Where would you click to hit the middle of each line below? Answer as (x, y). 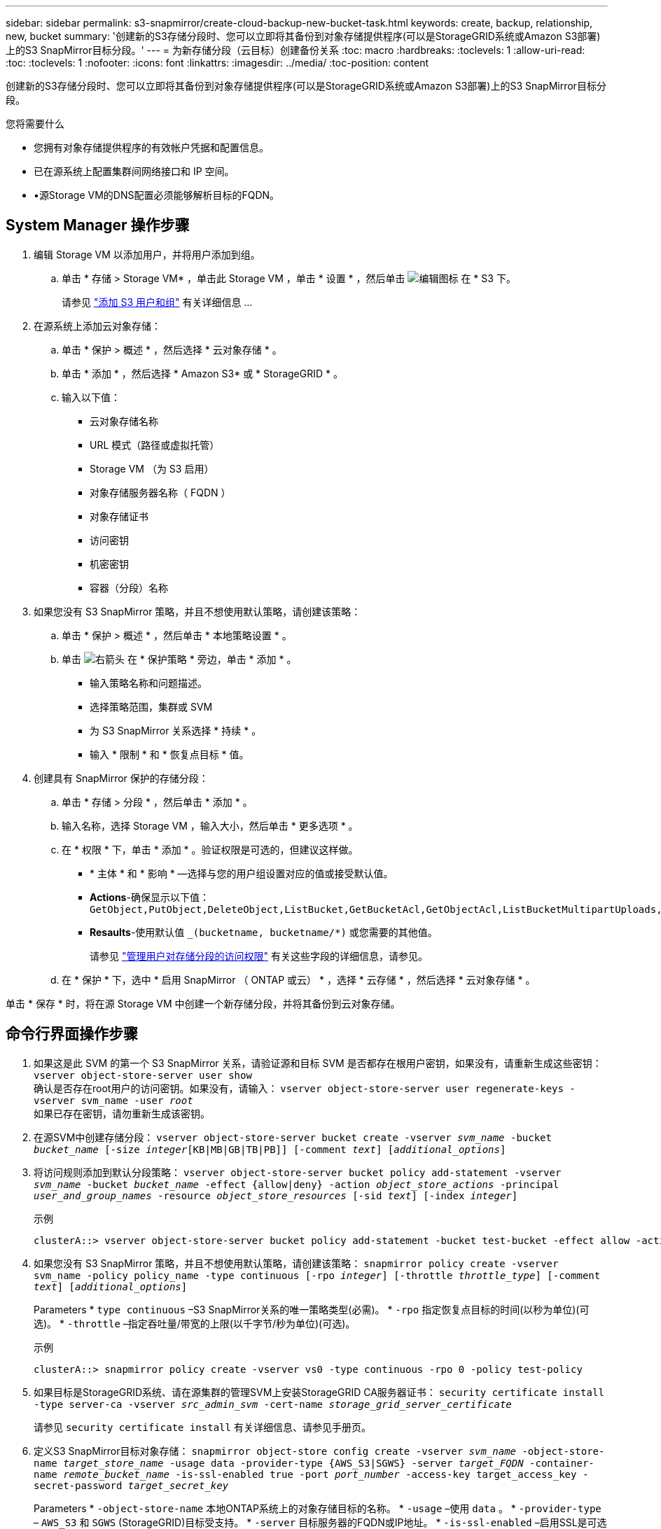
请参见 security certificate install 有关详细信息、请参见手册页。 (202, 1427)
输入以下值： (91, 397)
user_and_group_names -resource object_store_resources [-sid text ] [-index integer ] (276, 1195)
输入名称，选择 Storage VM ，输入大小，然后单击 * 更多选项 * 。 (210, 825)
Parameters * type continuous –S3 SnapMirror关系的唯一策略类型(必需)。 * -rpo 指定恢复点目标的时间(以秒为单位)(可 (312, 1309)
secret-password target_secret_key (131, 1485)
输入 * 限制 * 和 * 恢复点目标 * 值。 (169, 754)
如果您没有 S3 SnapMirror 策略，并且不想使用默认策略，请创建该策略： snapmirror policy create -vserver (296, 1263)
